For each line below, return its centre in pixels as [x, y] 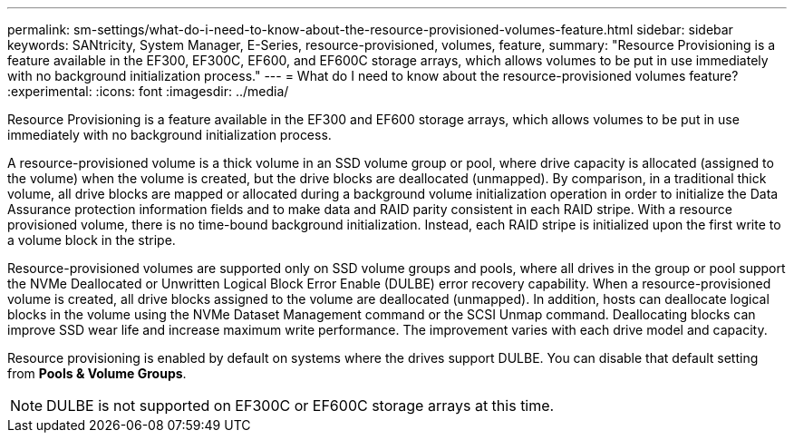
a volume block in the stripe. [92, 240]
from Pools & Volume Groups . [97, 373]
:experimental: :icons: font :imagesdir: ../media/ [148, 91]
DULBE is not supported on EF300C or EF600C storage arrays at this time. [300, 406]
